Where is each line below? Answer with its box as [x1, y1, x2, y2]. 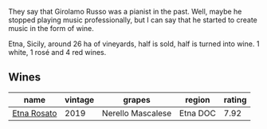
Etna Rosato [12, 107, 57, 119]
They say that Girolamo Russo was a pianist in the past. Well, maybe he [8, 7, 242, 16]
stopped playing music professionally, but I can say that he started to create [8, 15, 257, 25]
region [184, 94, 210, 105]
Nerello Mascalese [102, 107, 172, 119]
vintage [65, 94, 95, 105]
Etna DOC [179, 107, 217, 119]
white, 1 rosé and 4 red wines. [8, 48, 107, 57]
